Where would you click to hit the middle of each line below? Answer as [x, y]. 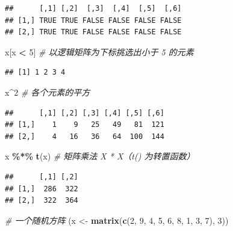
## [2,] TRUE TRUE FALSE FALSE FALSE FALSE [93, 32]
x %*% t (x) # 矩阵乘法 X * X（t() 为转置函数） [100, 156]
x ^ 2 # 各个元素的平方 [48, 92]
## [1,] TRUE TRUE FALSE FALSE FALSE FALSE [93, 20]
